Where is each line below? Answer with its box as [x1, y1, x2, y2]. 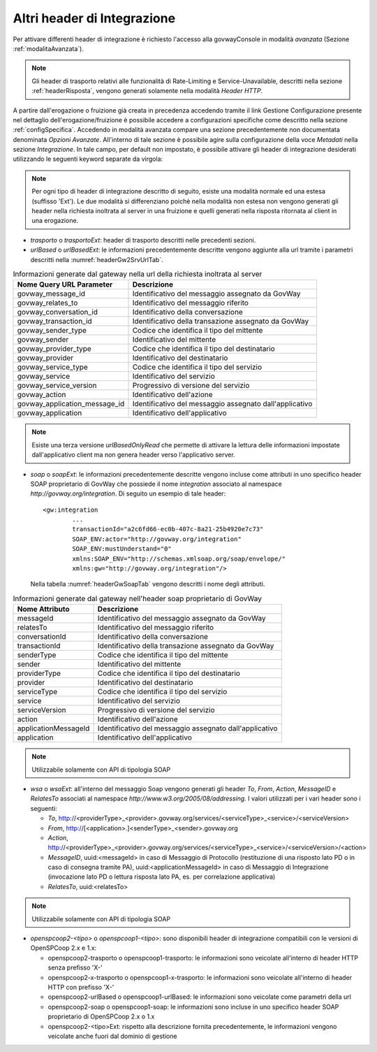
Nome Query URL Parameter [17, 280, 113, 289]
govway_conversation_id [17, 308, 98, 317]
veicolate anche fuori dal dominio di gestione [47, 1032, 177, 1040]
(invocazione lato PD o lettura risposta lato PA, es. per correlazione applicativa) [47, 872, 276, 881]
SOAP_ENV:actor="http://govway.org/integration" [72, 535, 242, 543]
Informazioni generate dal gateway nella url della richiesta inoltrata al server [13, 269, 263, 279]
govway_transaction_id [17, 317, 92, 326]
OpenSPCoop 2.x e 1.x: [30, 944, 97, 952]
